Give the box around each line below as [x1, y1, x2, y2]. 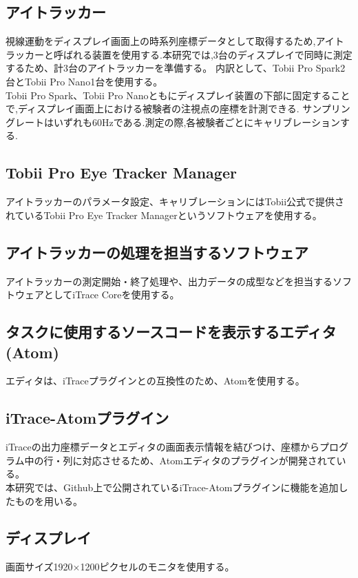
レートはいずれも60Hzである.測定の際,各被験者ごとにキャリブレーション [14, 114, 341, 129]
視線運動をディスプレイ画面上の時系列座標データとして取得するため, [6, 34, 316, 48]
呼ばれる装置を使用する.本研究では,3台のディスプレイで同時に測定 [53, 47, 352, 61]
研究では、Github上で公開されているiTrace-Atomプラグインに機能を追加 [14, 479, 339, 494]
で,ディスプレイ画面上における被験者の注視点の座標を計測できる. [6, 101, 299, 116]
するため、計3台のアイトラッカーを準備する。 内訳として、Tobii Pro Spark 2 [6, 61, 346, 75]
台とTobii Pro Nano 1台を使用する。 [6, 74, 163, 88]
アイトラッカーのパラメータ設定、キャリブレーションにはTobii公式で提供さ [6, 194, 345, 209]
